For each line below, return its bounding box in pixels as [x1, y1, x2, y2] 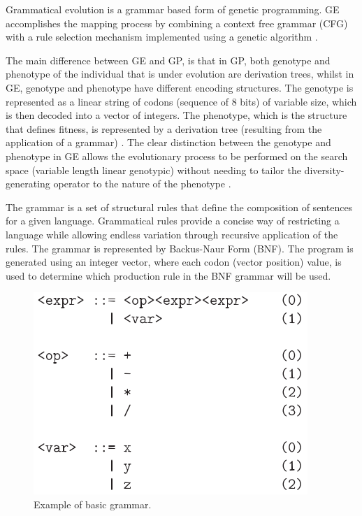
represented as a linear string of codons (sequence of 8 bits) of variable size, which [6, 94, 357, 108]
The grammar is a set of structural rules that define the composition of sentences [6, 199, 353, 214]
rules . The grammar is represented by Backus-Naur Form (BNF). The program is [6, 241, 354, 255]
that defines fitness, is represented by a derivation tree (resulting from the [6, 121, 322, 136]
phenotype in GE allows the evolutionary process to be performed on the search [6, 148, 348, 163]
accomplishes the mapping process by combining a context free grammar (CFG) [6, 15, 348, 30]
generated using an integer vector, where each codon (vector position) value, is [6, 255, 342, 269]
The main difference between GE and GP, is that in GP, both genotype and [6, 52, 331, 67]
